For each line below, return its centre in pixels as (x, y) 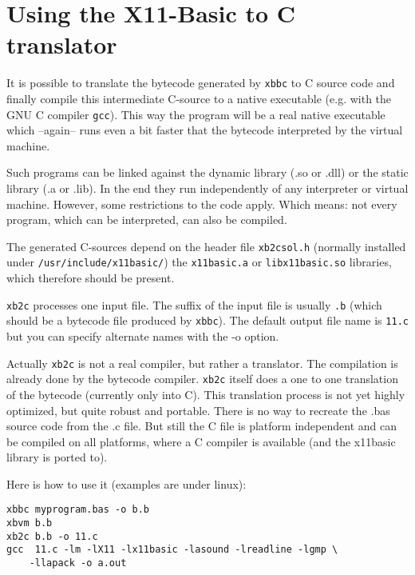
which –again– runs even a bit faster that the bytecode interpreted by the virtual (205, 130)
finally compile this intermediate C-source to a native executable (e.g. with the (199, 98)
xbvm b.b (30, 523)
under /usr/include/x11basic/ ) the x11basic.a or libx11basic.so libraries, (199, 262)
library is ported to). (57, 457)
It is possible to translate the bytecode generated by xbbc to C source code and (201, 83)
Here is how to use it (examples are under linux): (126, 483)
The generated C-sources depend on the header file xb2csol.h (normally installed (206, 246)
